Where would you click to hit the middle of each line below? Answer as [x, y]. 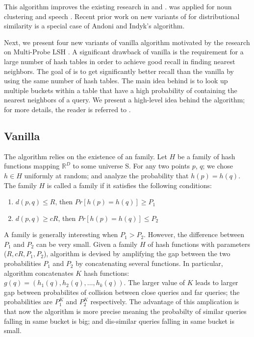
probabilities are [28, 301]
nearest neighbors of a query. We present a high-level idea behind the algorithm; [125, 100]
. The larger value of [154, 282]
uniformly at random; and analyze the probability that [106, 175]
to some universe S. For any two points [131, 166]
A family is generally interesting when [61, 234]
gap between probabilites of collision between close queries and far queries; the [122, 292]
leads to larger [217, 282]
